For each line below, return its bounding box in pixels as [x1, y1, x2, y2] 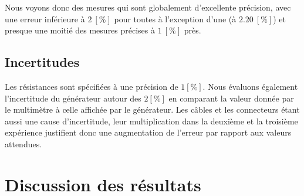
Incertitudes [5, 53, 80, 71]
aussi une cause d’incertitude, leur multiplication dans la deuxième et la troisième [5, 114, 298, 127]
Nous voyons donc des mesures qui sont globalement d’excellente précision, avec [5, 1, 291, 13]
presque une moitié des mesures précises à [5, 24, 156, 36]
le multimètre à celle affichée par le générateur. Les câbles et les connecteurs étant [5, 103, 300, 116]
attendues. [5, 137, 42, 150]
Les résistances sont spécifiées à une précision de [5, 80, 178, 92]
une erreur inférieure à [5, 12, 85, 25]
